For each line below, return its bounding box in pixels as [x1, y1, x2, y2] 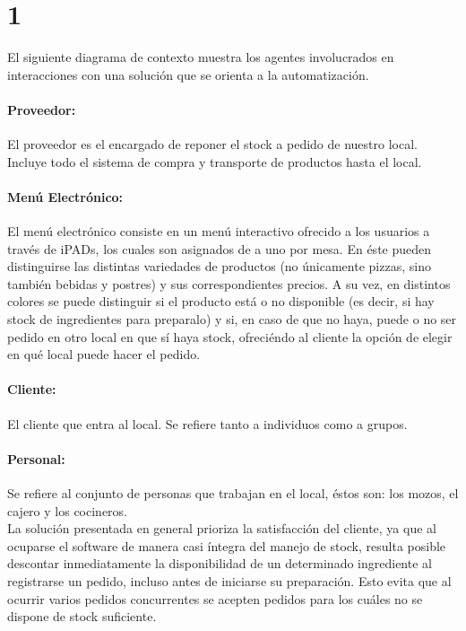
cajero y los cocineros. [7, 501, 127, 520]
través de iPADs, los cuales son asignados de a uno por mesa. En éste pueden [7, 239, 432, 258]
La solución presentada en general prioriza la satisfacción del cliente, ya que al [7, 519, 436, 538]
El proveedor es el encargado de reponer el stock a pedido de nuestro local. [7, 135, 418, 153]
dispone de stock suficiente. [7, 607, 157, 626]
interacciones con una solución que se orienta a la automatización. [7, 65, 369, 83]
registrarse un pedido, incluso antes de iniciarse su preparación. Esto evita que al [7, 572, 452, 590]
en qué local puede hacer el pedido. [7, 345, 201, 364]
